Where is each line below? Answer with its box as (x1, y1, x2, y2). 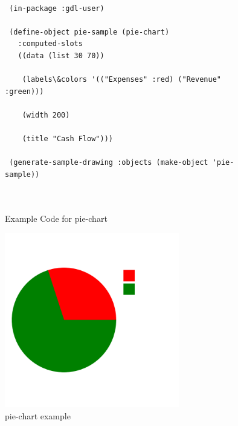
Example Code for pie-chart (5, 211, 108, 224)
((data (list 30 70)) (18, 51, 105, 60)
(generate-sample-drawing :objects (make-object (9, 158, 208, 167)
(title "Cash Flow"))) (22, 135, 113, 144)
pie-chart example (5, 409, 71, 422)
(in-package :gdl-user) (9, 4, 105, 13)
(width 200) (22, 110, 70, 119)
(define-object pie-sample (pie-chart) (9, 27, 170, 36)
